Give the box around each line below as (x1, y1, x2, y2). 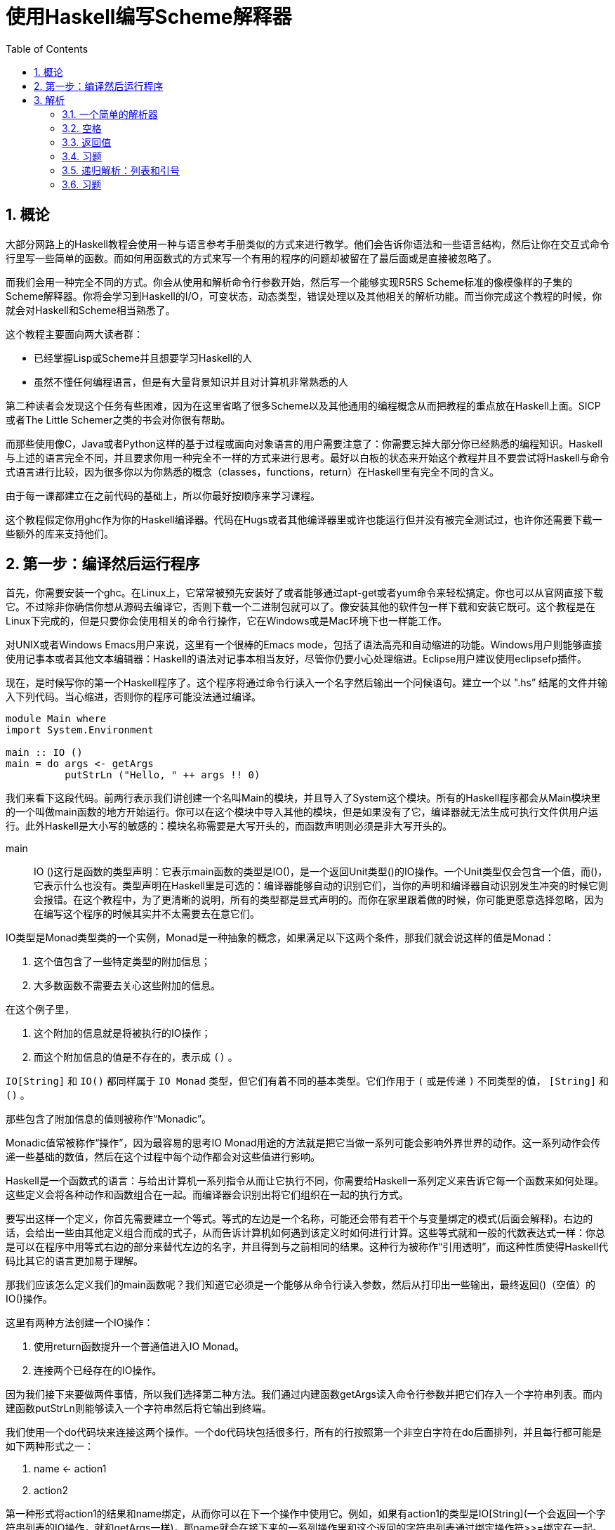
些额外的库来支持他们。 (6, 527, 114, 540)
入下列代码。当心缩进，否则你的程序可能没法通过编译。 (6, 691, 261, 703)
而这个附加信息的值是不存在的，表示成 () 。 (34, 1051, 238, 1064)
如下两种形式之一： (6, 1440, 94, 1453)
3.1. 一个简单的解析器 (62, 107, 158, 120)
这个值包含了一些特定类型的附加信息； (34, 955, 211, 968)
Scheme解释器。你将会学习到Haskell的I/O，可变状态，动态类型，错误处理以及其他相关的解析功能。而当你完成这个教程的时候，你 (6, 289, 602, 302)
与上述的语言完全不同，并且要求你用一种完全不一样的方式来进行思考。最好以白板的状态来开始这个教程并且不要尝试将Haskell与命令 (6, 451, 609, 464)
